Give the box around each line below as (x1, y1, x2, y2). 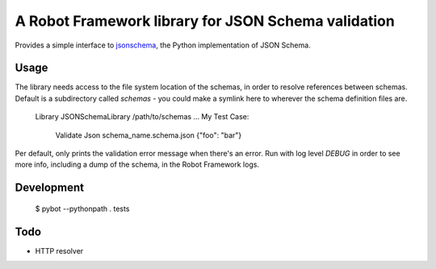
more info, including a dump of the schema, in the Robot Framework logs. (15, 159, 260, 169)
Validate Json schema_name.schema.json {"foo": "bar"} (55, 130, 242, 140)
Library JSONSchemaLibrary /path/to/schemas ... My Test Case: (35, 112, 249, 122)
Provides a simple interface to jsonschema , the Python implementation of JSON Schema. (15, 40, 311, 50)
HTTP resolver (35, 246, 84, 255)
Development (15, 181, 85, 195)
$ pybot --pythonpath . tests (35, 204, 130, 213)
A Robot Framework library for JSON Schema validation (15, 12, 395, 30)
